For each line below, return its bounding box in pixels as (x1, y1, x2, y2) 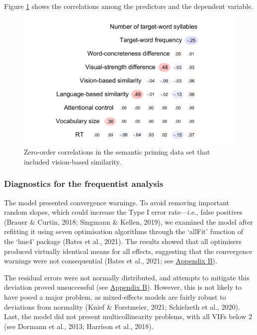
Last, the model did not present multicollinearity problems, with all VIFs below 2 (4, 311, 252, 322)
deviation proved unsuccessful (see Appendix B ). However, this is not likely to (4, 282, 242, 292)
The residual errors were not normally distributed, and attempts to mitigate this (4, 272, 250, 282)
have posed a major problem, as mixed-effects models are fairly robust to (4, 292, 226, 302)
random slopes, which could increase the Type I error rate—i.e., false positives (4, 207, 243, 217)
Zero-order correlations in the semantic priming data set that (24, 147, 210, 157)
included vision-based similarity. (24, 156, 121, 167)
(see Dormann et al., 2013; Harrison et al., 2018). (4, 321, 154, 331)
